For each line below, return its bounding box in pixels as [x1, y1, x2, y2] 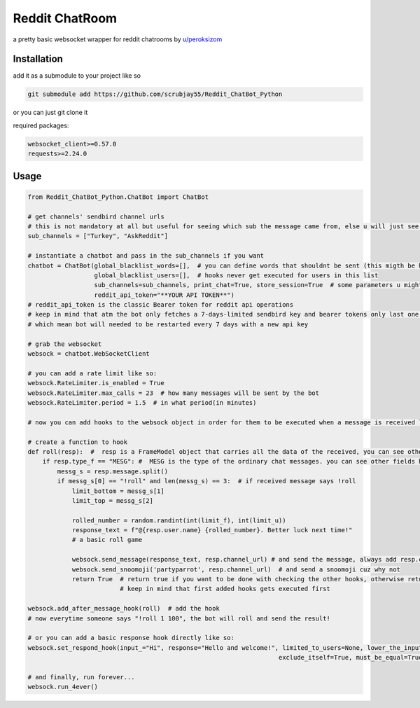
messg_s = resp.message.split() [57, 467, 168, 476]
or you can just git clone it [13, 109, 88, 117]
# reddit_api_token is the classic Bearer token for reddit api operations [27, 301, 294, 309]
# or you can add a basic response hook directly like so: [27, 634, 234, 642]
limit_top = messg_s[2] [71, 497, 154, 504]
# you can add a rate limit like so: [27, 369, 157, 377]
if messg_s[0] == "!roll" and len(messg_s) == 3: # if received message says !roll [57, 477, 356, 485]
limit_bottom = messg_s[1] [71, 487, 164, 495]
